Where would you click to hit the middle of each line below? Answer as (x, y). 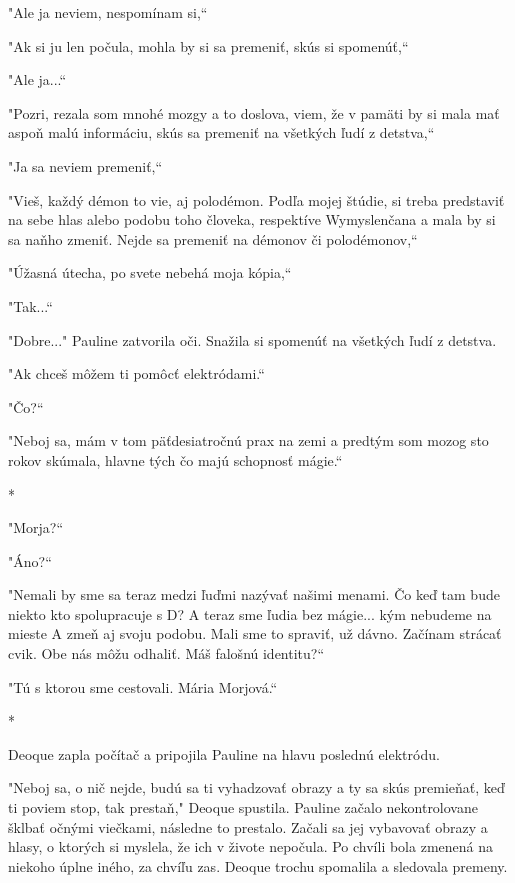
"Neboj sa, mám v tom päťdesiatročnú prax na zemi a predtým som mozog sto (248, 440)
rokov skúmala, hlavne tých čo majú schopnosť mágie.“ (175, 459)
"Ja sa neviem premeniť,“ (85, 165)
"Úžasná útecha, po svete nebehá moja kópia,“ (150, 272)
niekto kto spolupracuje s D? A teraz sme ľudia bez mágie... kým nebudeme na (250, 613)
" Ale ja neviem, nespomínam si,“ (108, 12)
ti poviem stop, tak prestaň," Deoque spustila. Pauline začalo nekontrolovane (243, 807)
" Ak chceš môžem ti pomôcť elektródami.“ (136, 373)
